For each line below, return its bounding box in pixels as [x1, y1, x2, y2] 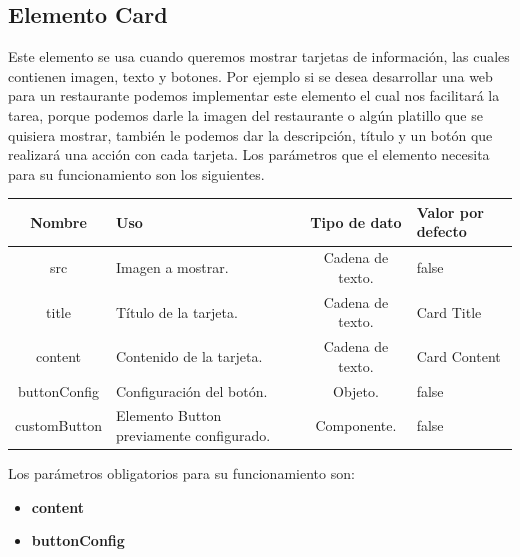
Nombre [30, 211, 87, 232]
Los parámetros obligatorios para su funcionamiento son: [8, 463, 355, 484]
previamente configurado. [116, 425, 271, 446]
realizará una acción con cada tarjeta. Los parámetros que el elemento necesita [8, 144, 490, 165]
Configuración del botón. [116, 380, 268, 401]
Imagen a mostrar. [116, 257, 229, 278]
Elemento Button [116, 405, 222, 426]
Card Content [416, 345, 501, 366]
